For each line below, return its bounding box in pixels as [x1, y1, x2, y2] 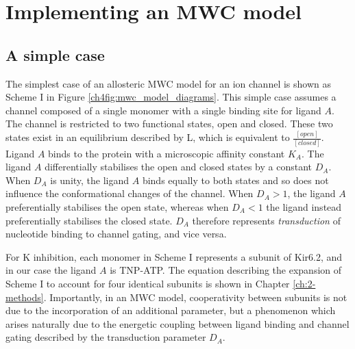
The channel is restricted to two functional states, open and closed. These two [5, 116, 333, 131]
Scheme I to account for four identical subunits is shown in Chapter [5, 276, 290, 290]
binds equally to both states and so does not [142, 172, 329, 187]
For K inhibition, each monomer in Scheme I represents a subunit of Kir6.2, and [5, 249, 343, 263]
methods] [5, 289, 44, 304]
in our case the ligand [5, 263, 97, 277]
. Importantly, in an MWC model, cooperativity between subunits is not [43, 289, 347, 304]
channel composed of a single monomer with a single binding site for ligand [5, 103, 321, 117]
